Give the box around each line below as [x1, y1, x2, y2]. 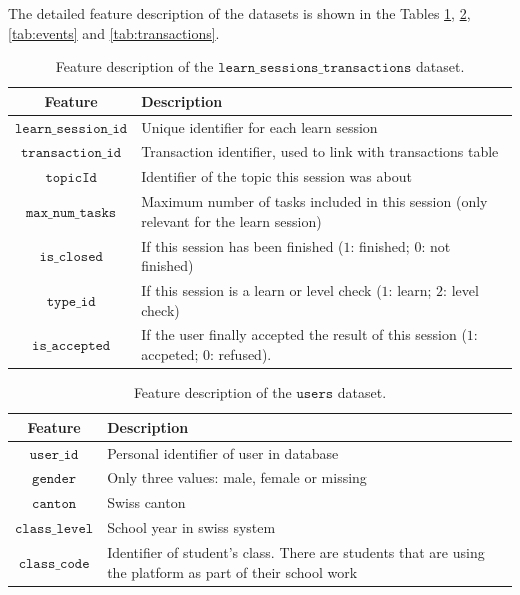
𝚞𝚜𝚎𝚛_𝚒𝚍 [29, 447, 79, 462]
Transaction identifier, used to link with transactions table [141, 141, 499, 162]
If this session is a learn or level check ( [141, 280, 382, 301]
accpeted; [141, 344, 199, 365]
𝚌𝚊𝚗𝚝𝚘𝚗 [32, 497, 77, 512]
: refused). [210, 344, 272, 365]
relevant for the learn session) [141, 210, 322, 231]
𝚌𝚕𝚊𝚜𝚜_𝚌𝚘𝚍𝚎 [18, 556, 90, 571]
